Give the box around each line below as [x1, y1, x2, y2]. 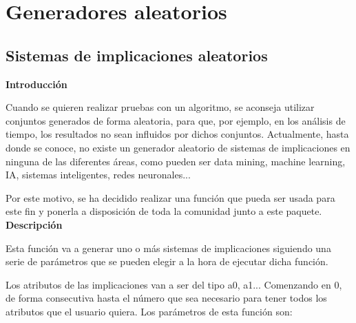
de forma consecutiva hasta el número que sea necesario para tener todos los [6, 291, 327, 305]
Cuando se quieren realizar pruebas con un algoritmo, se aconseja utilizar [6, 100, 315, 114]
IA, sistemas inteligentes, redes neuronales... [6, 167, 191, 182]
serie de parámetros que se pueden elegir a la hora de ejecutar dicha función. [6, 254, 328, 269]
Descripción [6, 217, 63, 231]
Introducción [6, 76, 67, 91]
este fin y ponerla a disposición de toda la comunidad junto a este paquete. [6, 204, 322, 218]
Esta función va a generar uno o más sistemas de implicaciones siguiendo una [6, 240, 331, 255]
